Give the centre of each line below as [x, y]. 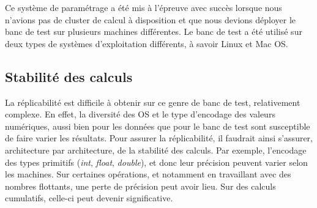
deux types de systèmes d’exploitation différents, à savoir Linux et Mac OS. [147, 43]
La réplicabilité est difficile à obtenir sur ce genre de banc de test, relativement [153, 102]
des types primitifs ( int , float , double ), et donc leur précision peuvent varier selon [156, 162]
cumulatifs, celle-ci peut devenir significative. [89, 198]
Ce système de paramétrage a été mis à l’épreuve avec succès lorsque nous [144, 7]
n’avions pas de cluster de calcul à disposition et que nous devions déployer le [151, 19]
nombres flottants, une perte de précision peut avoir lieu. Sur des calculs [140, 186]
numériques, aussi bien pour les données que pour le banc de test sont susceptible [158, 126]
